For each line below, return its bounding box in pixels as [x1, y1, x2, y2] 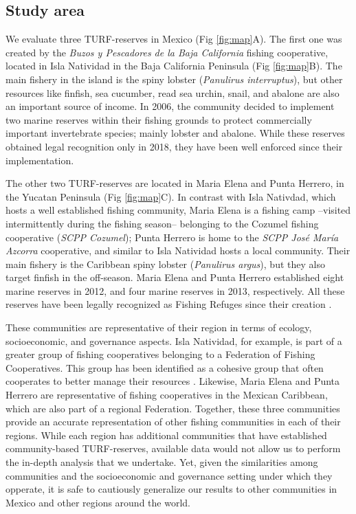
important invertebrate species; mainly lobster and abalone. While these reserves [5, 126, 345, 140]
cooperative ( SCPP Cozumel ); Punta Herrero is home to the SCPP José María [5, 230, 339, 244]
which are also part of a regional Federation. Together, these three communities [5, 401, 340, 415]
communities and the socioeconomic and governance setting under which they [5, 468, 333, 482]
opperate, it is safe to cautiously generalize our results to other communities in [5, 482, 337, 496]
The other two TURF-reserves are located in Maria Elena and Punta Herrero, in [5, 176, 344, 190]
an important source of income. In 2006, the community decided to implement [5, 99, 335, 113]
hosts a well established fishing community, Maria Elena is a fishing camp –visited [5, 203, 351, 217]
